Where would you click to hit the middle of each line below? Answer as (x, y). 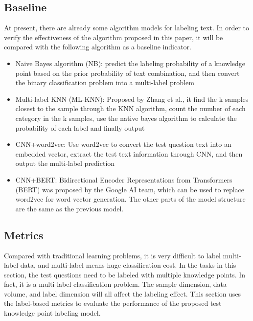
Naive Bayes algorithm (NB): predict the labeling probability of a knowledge (130, 63)
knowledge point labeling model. (52, 313)
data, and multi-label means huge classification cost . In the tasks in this (128, 265)
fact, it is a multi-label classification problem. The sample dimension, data (115, 284)
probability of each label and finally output (80, 127)
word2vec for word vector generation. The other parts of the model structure (130, 199)
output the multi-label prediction (65, 163)
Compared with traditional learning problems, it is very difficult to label (112, 255)
